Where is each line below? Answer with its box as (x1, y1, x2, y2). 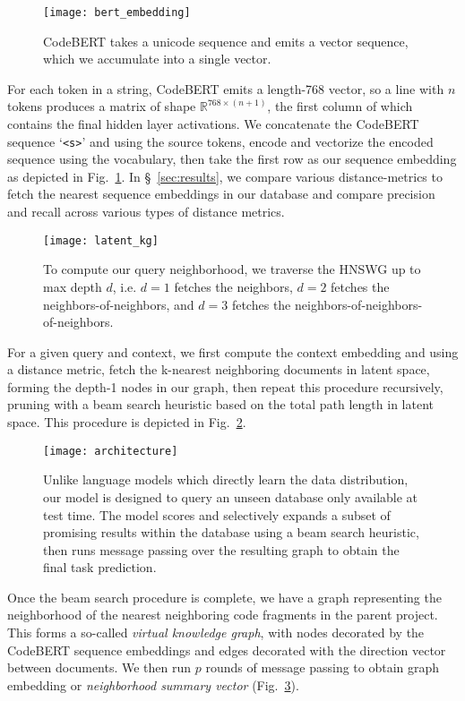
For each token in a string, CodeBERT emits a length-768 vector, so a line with (7, 79, 444, 98)
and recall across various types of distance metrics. (7, 202, 285, 221)
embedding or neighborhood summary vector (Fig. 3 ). (7, 675, 299, 694)
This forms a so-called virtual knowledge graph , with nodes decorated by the (7, 623, 425, 642)
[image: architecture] (43, 444, 178, 457)
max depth (43, 277, 102, 295)
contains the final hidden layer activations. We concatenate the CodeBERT (7, 115, 419, 133)
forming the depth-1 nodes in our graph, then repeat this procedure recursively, (7, 377, 443, 396)
